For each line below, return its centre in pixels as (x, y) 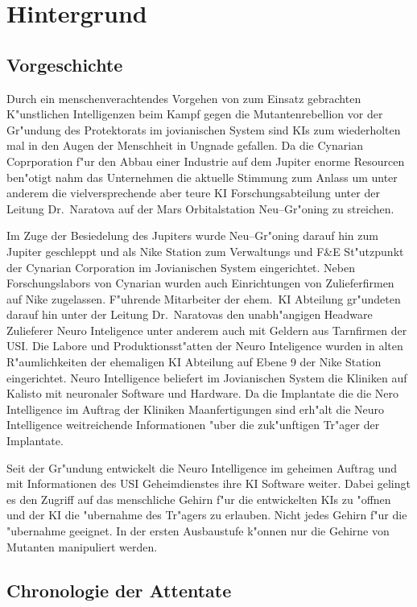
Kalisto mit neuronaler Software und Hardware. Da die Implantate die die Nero (203, 393)
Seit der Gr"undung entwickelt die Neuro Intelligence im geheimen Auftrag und (202, 467)
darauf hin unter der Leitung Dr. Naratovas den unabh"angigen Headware (190, 314)
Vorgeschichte (65, 64)
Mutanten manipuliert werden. (82, 546)
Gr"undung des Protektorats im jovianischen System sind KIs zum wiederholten (204, 129)
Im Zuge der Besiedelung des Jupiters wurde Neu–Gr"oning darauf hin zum (192, 235)
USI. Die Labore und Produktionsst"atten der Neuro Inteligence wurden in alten (205, 346)
